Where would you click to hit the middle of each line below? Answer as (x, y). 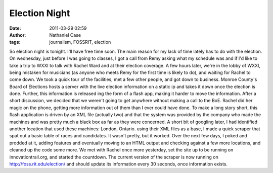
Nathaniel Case (65, 35)
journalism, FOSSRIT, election (80, 42)
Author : (18, 35)
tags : (15, 42)
